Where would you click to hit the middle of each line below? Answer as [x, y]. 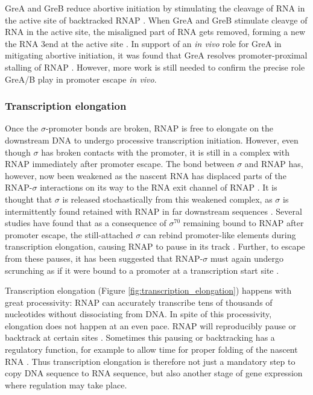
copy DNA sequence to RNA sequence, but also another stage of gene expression [154, 373]
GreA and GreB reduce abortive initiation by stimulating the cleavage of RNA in [155, 8]
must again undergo [247, 258]
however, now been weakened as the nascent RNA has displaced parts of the [146, 175]
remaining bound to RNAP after [243, 223]
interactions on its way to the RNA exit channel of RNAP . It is [159, 187]
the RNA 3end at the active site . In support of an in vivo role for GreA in [143, 43]
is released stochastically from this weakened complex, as [167, 199]
